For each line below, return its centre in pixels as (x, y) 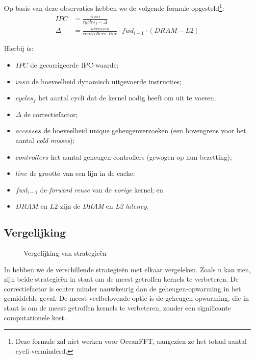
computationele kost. (35, 317)
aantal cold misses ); (45, 140)
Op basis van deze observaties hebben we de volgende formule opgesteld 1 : (114, 7)
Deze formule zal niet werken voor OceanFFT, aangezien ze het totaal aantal (131, 341)
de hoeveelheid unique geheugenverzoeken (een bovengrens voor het (145, 131)
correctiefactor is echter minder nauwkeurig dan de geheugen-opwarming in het (123, 288)
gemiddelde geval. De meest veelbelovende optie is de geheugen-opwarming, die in (127, 298)
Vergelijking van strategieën (65, 253)
